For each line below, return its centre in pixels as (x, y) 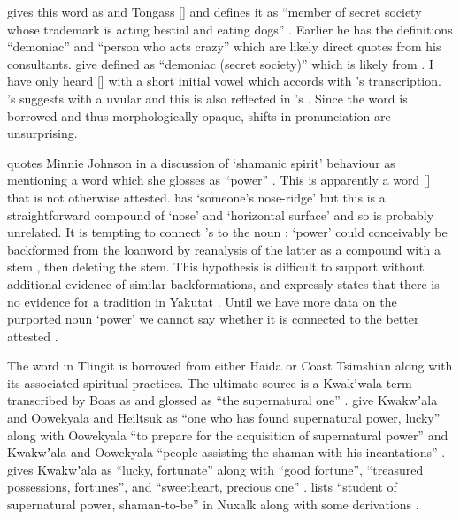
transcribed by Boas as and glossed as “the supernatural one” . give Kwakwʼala (222, 400)
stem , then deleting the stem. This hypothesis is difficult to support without (216, 267)
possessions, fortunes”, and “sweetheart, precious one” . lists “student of (202, 487)
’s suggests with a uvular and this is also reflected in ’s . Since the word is (207, 98)
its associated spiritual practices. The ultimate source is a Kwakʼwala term (210, 382)
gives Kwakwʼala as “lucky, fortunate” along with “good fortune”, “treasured (215, 469)
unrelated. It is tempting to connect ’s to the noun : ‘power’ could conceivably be (227, 232)
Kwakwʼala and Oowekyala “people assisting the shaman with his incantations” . (226, 452)
